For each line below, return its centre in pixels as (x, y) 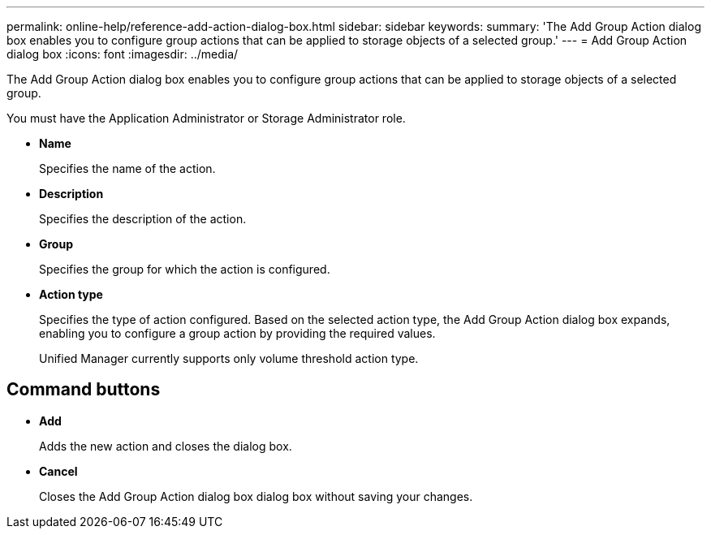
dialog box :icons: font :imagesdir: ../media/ (123, 54)
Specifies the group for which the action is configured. (185, 269)
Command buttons (84, 390)
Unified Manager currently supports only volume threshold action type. (229, 358)
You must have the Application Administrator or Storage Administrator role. (206, 118)
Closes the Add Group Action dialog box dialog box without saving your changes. (256, 496)
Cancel (58, 471)
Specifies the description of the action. (143, 219)
